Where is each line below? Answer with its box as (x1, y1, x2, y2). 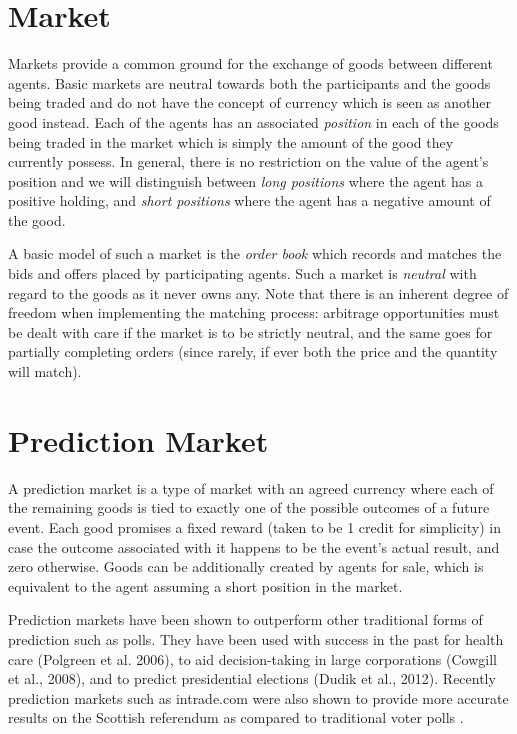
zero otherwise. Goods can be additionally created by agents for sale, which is (8, 556, 484, 577)
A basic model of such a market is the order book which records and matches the (8, 243, 502, 264)
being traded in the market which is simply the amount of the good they (8, 131, 454, 152)
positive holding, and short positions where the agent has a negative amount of (8, 190, 491, 211)
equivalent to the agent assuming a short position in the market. (8, 575, 403, 596)
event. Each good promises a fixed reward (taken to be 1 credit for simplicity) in (8, 516, 501, 537)
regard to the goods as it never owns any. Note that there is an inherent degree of (8, 282, 509, 303)
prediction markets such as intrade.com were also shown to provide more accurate (8, 687, 509, 708)
